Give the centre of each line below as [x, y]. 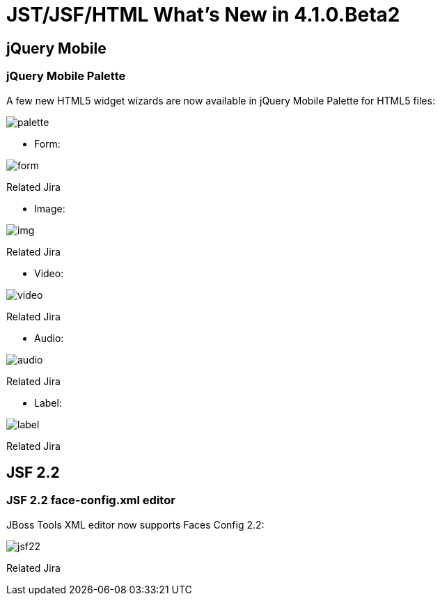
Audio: [49, 338]
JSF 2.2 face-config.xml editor [91, 500]
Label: [48, 403]
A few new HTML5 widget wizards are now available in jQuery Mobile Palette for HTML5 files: [221, 100]
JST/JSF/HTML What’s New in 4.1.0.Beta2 [203, 15]
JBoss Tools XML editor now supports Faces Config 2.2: [135, 524]
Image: [50, 208]
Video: [49, 273]
